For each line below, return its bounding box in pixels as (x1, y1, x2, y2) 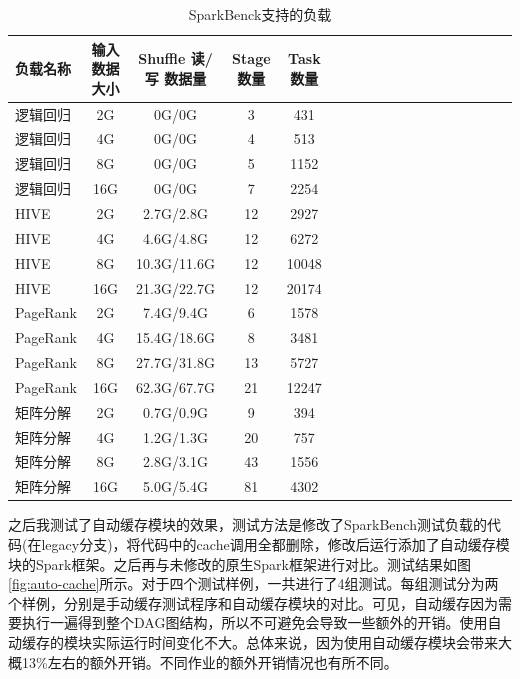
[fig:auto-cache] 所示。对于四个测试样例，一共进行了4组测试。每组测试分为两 (8, 573, 499, 594)
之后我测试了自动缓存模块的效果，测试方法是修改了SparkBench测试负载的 (8, 514, 487, 535)
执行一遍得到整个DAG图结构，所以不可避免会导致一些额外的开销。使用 (21, 612, 488, 633)
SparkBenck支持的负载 (188, 4, 332, 24)
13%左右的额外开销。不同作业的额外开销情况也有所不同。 (21, 651, 398, 672)
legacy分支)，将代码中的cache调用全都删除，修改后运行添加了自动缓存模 (41, 533, 510, 554)
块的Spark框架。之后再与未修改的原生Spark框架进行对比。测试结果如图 (8, 553, 471, 574)
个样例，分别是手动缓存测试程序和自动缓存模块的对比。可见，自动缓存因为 (8, 592, 498, 613)
